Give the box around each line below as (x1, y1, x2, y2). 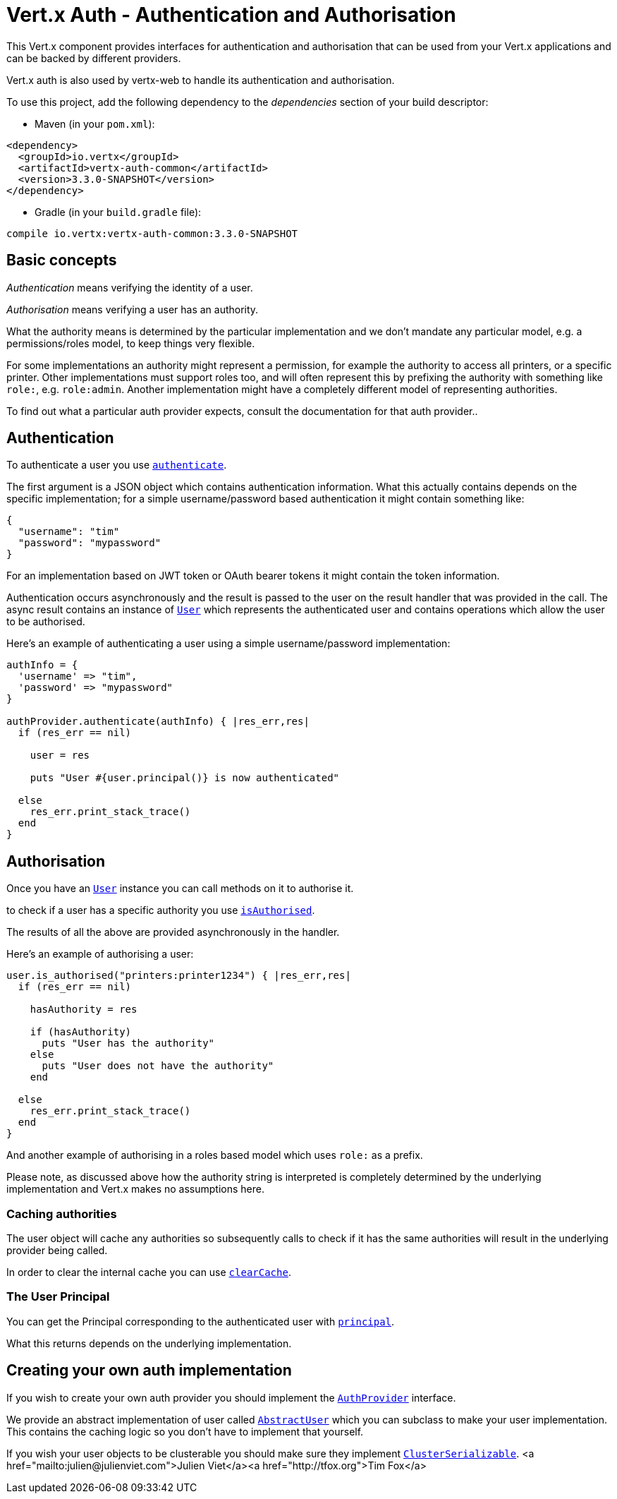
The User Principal (6, 1289, 110, 1304)
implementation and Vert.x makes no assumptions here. (6, 1183, 264, 1196)
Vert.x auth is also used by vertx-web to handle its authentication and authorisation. (6, 73, 395, 86)
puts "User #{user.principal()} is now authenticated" (30, 772, 340, 784)
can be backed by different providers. (6, 52, 181, 64)
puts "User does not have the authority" (42, 1060, 274, 1072)
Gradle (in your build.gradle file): (35, 205, 202, 218)
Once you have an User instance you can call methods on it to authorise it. (6, 882, 354, 895)
